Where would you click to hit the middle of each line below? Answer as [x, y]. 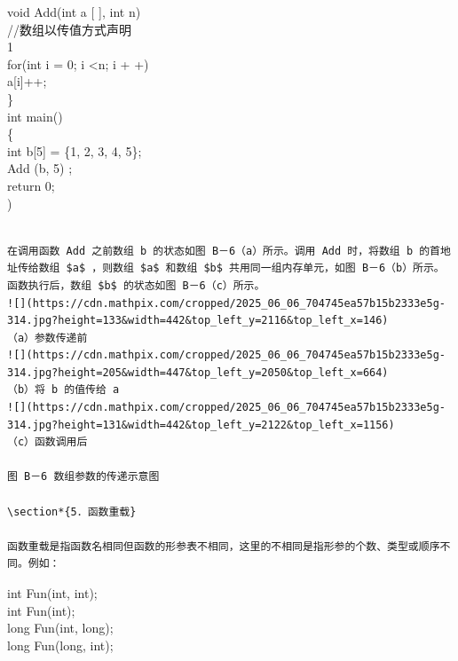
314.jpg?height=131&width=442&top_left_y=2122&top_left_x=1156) [201, 425]
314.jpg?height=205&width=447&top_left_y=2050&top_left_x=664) [198, 372]
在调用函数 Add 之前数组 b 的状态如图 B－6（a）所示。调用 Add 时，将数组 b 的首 [224, 251]
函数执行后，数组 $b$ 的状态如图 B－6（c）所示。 [136, 285]
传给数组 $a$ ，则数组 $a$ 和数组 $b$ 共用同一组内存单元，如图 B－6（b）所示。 [231, 268]
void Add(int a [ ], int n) [74, 12]
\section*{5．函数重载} [72, 511]
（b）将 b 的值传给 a [63, 390]
